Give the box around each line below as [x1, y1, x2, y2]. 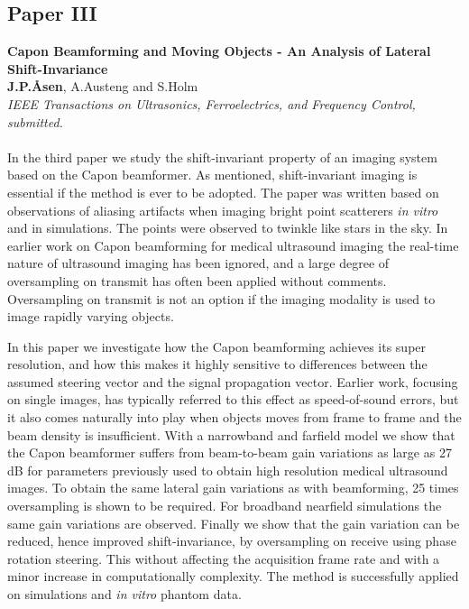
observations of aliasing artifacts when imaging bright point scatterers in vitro [7, 200, 438, 219]
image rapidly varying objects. [7, 307, 174, 326]
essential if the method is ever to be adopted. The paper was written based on [7, 182, 439, 201]
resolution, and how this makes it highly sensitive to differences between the [7, 355, 428, 374]
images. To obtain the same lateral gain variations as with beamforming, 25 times [7, 478, 459, 497]
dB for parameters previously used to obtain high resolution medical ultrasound [7, 460, 448, 479]
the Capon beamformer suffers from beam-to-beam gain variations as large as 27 [7, 443, 452, 462]
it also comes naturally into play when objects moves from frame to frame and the [7, 408, 462, 427]
